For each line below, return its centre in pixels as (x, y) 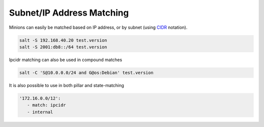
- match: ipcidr (46, 105)
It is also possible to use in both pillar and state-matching (66, 85)
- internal (40, 112)
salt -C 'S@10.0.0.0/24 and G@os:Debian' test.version (86, 73)
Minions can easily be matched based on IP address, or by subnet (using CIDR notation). (98, 27)
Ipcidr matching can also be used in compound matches (66, 60)
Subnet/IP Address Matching (69, 13)
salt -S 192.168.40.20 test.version (63, 40)
